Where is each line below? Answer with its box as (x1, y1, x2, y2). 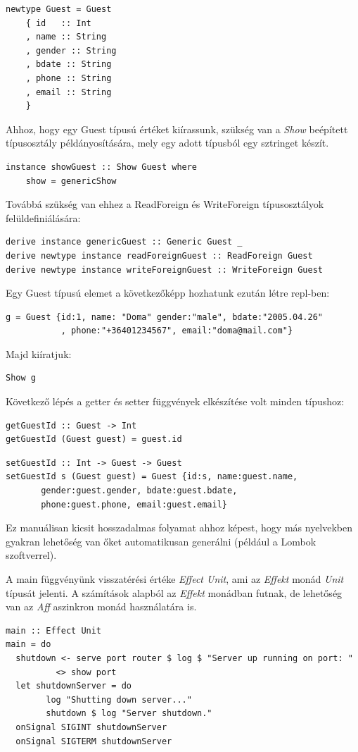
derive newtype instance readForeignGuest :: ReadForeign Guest (6, 250, 313, 261)
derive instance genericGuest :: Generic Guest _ (6, 237, 243, 247)
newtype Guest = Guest (6, 4, 112, 14)
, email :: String (25, 87, 112, 97)
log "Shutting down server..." (46, 694, 192, 705)
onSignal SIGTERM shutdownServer (15, 736, 172, 746)
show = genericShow (25, 175, 117, 186)
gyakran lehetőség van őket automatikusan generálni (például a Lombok (6, 534, 317, 548)
